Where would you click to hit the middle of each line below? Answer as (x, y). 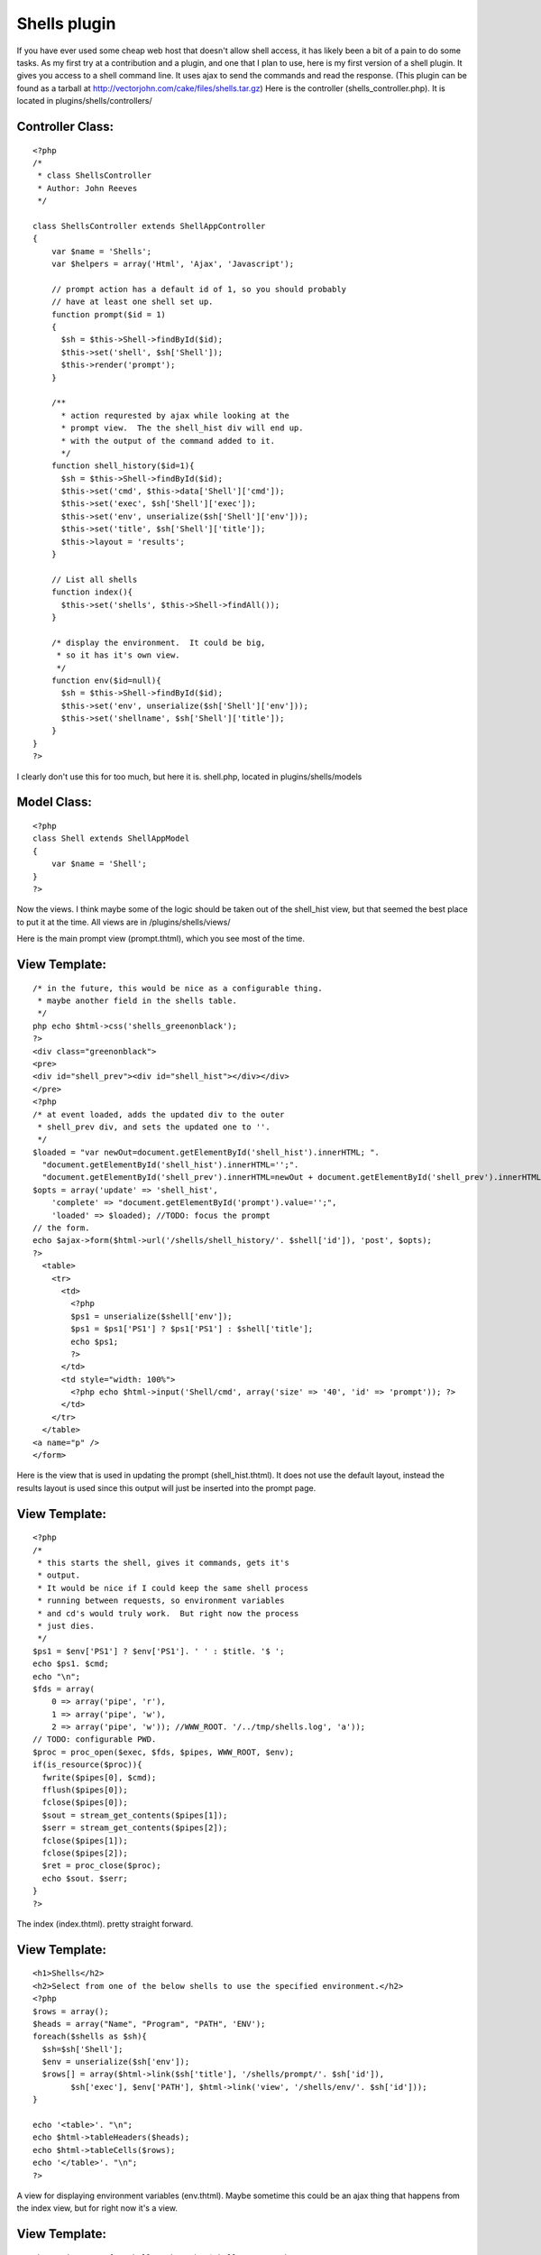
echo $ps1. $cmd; (71, 1664)
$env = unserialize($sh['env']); (116, 2062)
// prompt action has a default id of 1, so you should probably (199, 289)
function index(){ (92, 592)
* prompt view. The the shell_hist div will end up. (182, 428)
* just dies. (66, 1625)
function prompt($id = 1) (109, 314)
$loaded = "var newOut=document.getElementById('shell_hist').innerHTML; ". (206, 1152)
